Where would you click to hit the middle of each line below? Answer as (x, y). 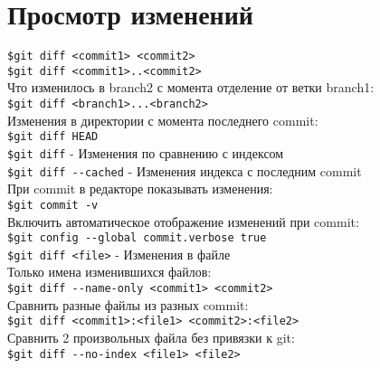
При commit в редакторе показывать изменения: (140, 189)
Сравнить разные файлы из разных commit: (128, 304)
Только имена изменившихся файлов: (109, 272)
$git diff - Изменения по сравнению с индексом (146, 152)
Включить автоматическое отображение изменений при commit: (183, 221)
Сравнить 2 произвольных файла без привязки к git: (151, 337)
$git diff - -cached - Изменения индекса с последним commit (185, 170)
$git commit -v (53, 205)
